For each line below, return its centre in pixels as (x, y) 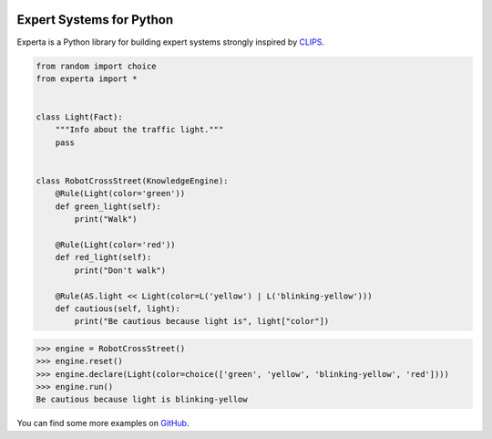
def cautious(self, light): (118, 308)
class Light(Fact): (79, 117)
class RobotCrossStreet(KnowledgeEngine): (132, 181)
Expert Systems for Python (95, 20)
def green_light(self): (108, 206)
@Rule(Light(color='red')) (116, 245)
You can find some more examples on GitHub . (103, 423)
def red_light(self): (103, 257)
